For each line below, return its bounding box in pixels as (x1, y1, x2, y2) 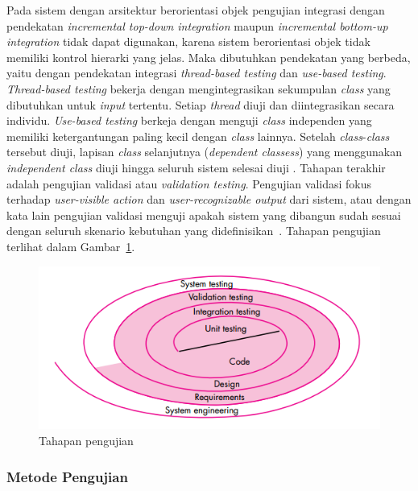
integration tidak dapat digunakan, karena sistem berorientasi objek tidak (6, 33, 370, 50)
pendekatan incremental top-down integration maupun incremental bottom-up (6, 17, 388, 34)
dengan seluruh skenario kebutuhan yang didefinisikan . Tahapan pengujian (6, 222, 381, 239)
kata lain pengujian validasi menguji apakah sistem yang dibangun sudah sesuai (6, 206, 401, 223)
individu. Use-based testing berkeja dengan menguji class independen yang (6, 112, 372, 129)
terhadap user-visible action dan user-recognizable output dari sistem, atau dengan (6, 191, 412, 208)
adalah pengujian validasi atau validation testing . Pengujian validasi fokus (6, 175, 372, 192)
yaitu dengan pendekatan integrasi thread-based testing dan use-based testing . (6, 64, 387, 81)
